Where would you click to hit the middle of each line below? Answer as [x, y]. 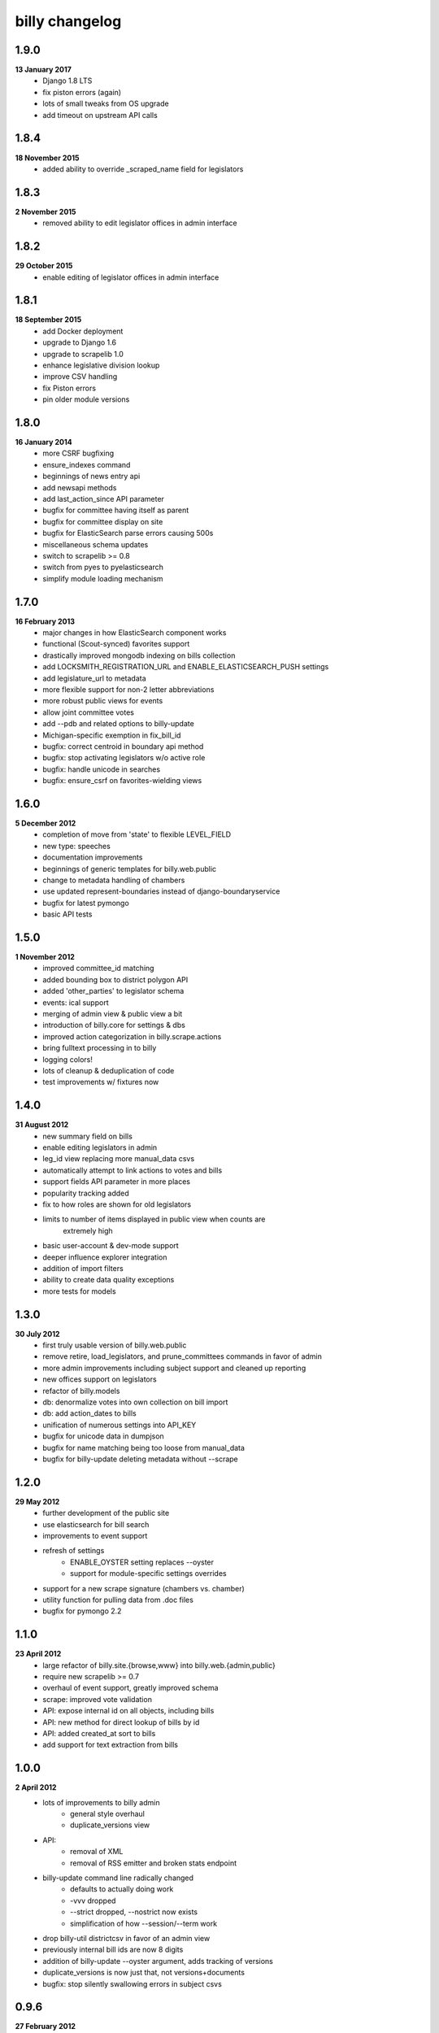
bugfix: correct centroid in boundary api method [123, 746]
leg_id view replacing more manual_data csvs [119, 1159]
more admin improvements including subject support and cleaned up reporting [174, 1368]
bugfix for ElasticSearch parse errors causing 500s [128, 533]
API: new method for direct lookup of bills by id [121, 1722]
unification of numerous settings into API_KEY [120, 1425]
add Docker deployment [83, 331]
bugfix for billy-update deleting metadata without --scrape [141, 1459]
